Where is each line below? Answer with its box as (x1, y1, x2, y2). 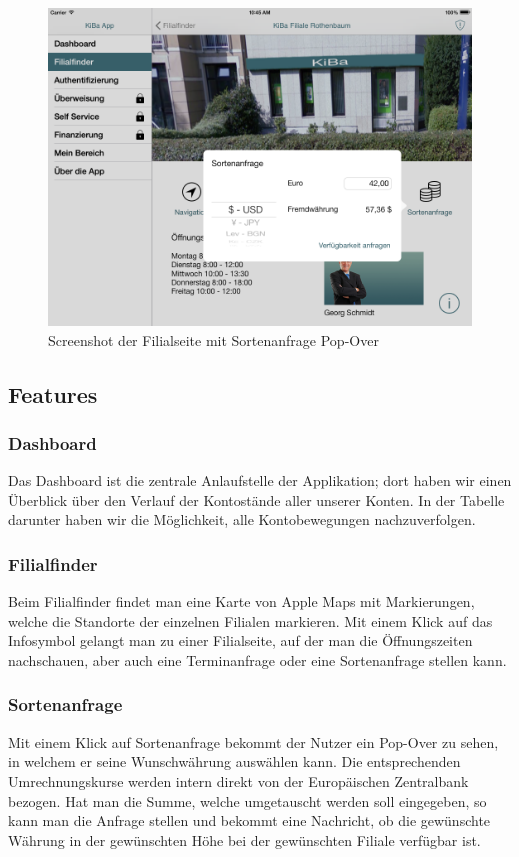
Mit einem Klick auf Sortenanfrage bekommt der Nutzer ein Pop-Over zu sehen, (8, 731, 499, 752)
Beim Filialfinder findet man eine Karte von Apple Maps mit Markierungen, (8, 591, 475, 612)
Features (8, 378, 98, 409)
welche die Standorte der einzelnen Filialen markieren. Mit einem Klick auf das (8, 610, 493, 631)
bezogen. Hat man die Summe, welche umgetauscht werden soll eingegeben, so (8, 790, 487, 811)
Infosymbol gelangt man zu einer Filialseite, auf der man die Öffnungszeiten (8, 630, 473, 651)
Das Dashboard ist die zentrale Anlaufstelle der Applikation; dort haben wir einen (8, 470, 512, 491)
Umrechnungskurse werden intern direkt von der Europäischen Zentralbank (8, 770, 469, 791)
